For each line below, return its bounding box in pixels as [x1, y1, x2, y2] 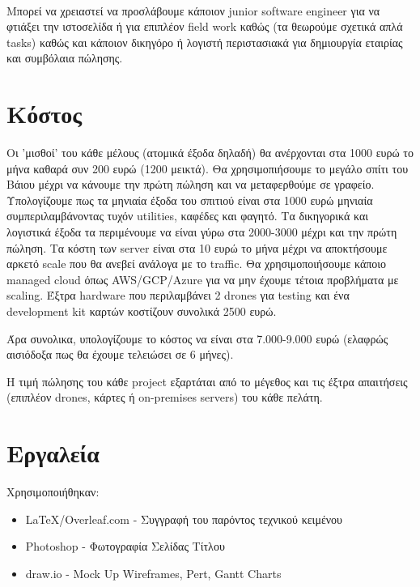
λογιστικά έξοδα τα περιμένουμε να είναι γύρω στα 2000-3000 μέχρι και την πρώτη [6, 223, 397, 240]
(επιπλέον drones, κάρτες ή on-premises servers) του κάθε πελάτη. [6, 389, 323, 406]
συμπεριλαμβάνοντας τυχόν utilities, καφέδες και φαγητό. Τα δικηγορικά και [6, 207, 369, 224]
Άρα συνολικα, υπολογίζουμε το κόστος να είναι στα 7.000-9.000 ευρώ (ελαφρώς [6, 330, 388, 347]
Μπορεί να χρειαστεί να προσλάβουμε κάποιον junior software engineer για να [6, 2, 380, 19]
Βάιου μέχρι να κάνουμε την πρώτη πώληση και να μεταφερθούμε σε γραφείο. [6, 176, 375, 193]
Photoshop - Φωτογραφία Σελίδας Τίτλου [25, 538, 225, 555]
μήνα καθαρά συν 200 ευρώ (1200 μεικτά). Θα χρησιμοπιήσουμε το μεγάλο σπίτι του [6, 160, 409, 177]
